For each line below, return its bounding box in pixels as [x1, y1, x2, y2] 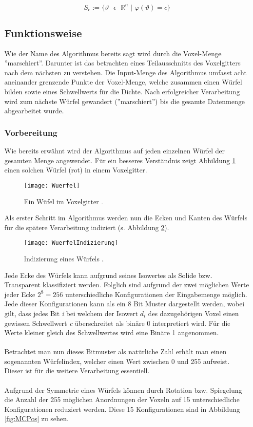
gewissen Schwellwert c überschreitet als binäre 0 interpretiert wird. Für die [4, 318, 231, 328]
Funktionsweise [4, 25, 82, 40]
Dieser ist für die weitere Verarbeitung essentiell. [4, 365, 150, 376]
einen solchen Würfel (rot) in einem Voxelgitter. [4, 165, 147, 175]
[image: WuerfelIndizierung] [24, 239, 118, 247]
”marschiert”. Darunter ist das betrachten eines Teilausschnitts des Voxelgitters [4, 58, 241, 68]
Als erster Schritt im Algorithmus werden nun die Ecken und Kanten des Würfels [4, 213, 248, 223]
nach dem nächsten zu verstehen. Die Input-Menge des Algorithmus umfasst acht [4, 67, 247, 77]
